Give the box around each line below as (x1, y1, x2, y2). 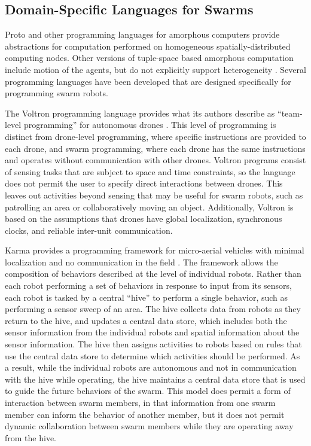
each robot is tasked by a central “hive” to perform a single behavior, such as (5, 291, 288, 303)
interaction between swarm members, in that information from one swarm (5, 396, 276, 409)
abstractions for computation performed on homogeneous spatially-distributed (5, 39, 291, 52)
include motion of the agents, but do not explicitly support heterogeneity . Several (5, 63, 306, 75)
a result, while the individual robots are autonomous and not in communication (5, 361, 297, 374)
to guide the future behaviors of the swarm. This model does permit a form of (5, 384, 291, 397)
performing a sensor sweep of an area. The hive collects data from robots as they (5, 303, 301, 315)
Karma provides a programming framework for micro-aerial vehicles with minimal (5, 244, 304, 256)
